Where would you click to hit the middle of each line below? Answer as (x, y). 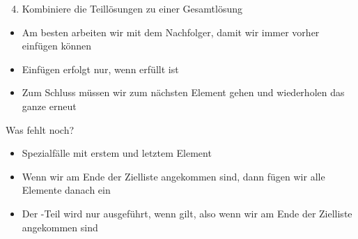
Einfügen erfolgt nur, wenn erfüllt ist (100, 69)
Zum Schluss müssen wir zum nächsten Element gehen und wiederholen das (183, 92)
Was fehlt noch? (40, 129)
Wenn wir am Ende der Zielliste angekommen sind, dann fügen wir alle (173, 176)
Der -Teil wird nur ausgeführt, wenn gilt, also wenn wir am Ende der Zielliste (187, 213)
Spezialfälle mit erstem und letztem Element (117, 153)
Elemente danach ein (66, 190)
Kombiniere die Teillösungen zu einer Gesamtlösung (132, 8)
